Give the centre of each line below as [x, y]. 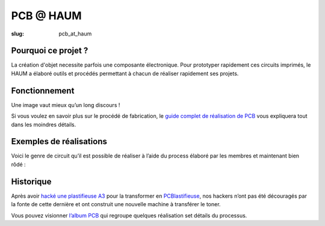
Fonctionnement [43, 90]
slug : [17, 34]
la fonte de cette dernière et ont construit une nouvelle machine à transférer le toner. [116, 204]
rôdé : [19, 164]
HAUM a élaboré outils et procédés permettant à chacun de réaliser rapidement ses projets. [125, 73]
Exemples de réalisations [59, 142]
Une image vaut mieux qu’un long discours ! [66, 105]
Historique [31, 181]
